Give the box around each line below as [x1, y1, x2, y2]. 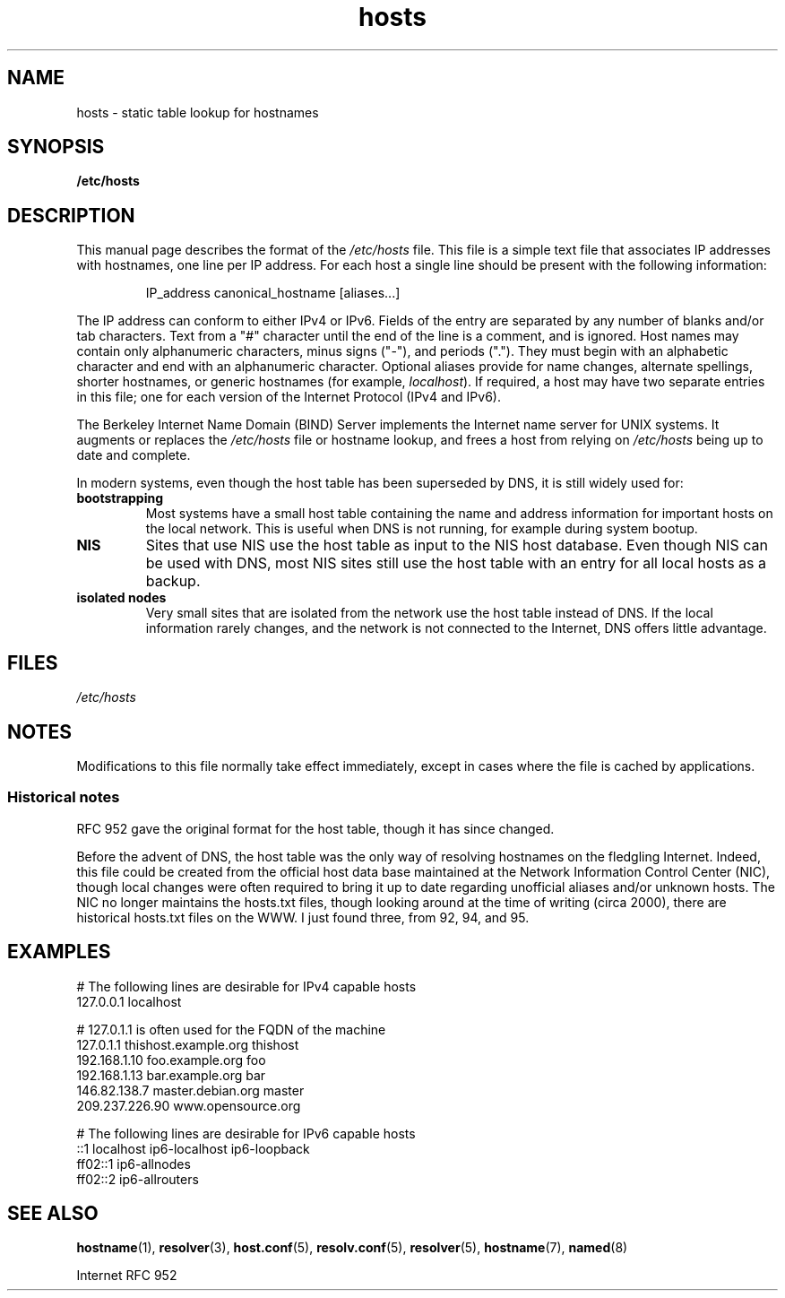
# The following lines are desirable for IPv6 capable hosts [76, 1125, 416, 1141]
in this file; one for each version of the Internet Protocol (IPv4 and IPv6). [76, 389, 501, 405]
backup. [145, 572, 201, 591]
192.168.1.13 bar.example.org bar [76, 1067, 266, 1083]
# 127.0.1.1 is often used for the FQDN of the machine [76, 1021, 386, 1037]
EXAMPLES [7, 940, 111, 964]
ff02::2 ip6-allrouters [76, 1171, 199, 1187]
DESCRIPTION [7, 203, 135, 227]
